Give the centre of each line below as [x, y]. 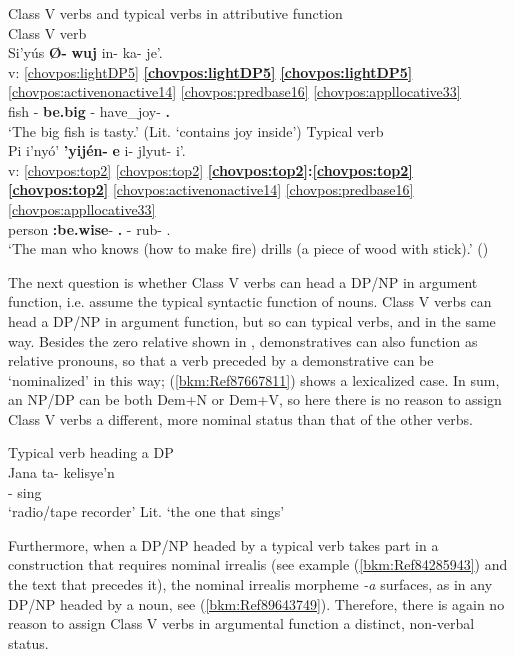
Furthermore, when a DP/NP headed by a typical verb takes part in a [223, 544]
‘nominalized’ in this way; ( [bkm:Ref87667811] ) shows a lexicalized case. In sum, [254, 379]
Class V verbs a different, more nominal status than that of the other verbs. [240, 418]
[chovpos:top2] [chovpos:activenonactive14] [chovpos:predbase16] [211, 189]
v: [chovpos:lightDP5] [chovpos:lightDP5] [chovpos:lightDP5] [210, 71]
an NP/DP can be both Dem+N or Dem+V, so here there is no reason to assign [255, 399]
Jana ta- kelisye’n [61, 472]
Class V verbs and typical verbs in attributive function [175, 13]
